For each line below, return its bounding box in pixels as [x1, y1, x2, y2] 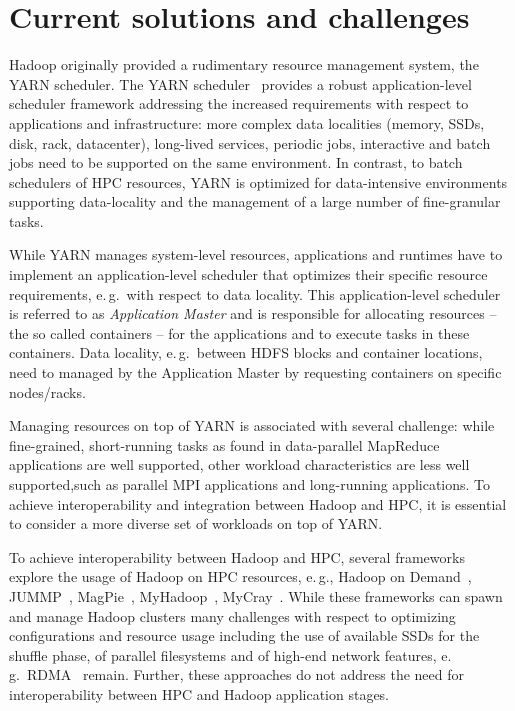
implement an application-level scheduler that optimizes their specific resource [9, 264, 488, 285]
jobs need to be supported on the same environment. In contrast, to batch [9, 152, 463, 173]
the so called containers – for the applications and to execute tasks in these [9, 322, 470, 343]
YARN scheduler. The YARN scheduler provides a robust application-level [9, 73, 472, 94]
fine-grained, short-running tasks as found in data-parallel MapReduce [9, 434, 440, 455]
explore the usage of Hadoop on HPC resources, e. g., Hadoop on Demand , [9, 566, 472, 587]
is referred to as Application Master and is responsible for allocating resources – [9, 303, 497, 324]
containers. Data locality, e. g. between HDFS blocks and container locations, [9, 342, 483, 363]
